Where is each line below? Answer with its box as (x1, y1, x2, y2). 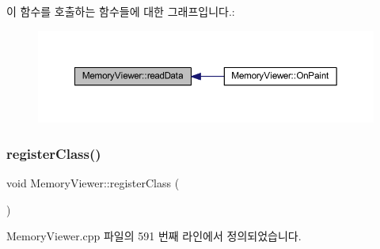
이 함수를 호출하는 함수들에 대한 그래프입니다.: (6, 3, 235, 19)
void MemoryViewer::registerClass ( (6, 175, 180, 191)
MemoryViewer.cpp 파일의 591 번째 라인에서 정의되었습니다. (6, 228, 302, 244)
